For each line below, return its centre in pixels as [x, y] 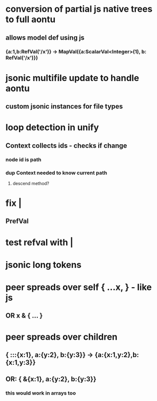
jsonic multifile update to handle [72, 78]
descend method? [31, 183]
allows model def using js [45, 38]
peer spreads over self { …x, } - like [79, 287]
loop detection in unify [52, 127]
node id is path [23, 160]
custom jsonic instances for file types [64, 107]
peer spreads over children [62, 337]
